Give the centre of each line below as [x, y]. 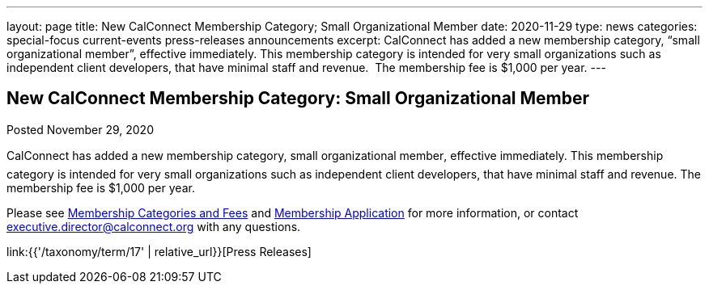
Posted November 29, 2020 [80, 129]
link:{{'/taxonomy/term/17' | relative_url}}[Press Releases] [159, 251]
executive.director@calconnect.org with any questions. [154, 226]
